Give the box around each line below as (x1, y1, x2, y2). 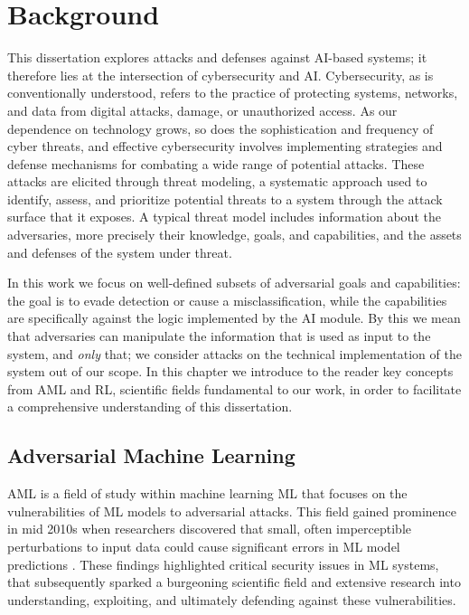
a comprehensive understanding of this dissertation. (7, 397, 293, 416)
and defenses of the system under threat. (7, 242, 232, 261)
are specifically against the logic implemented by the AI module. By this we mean (7, 308, 461, 327)
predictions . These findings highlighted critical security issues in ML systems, (7, 554, 439, 573)
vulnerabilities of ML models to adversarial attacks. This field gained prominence (7, 501, 456, 520)
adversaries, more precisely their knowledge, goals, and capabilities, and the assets (7, 225, 462, 244)
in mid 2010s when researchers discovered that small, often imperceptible (7, 519, 411, 538)
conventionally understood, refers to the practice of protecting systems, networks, (7, 83, 458, 102)
